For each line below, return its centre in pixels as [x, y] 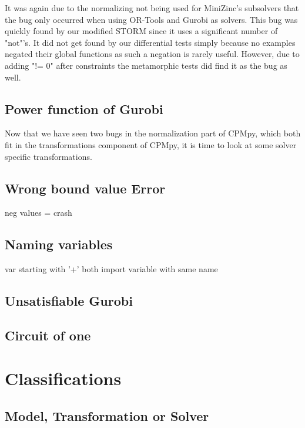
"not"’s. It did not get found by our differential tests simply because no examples [150, 42]
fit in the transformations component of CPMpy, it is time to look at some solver [151, 144]
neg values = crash [38, 213]
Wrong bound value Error [85, 188]
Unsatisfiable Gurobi [69, 301]
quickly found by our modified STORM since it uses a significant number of [141, 31]
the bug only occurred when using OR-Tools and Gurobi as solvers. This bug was [151, 19]
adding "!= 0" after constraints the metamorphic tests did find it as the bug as [146, 65]
